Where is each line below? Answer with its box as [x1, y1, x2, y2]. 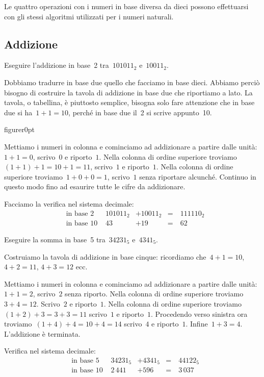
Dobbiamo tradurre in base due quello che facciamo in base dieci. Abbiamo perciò [4, 77, 260, 87]
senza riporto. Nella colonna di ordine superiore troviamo [65, 288, 244, 299]
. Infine [186, 318, 208, 329]
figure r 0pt [4, 124, 35, 135]
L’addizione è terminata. [4, 328, 81, 339]
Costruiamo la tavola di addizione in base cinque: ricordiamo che [4, 251, 206, 262]
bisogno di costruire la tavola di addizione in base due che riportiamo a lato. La [4, 87, 253, 97]
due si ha [4, 107, 33, 117]
